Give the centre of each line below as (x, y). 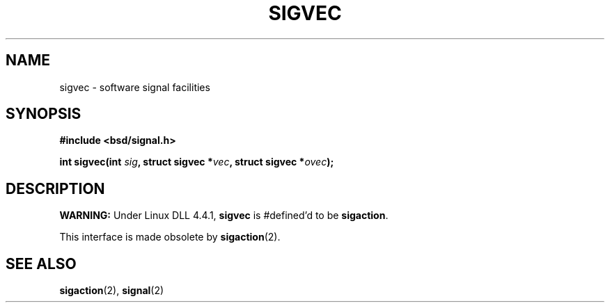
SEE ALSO (41, 264)
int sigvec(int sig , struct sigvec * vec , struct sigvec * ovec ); (197, 162)
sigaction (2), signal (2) (112, 291)
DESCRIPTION (55, 188)
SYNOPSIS (44, 114)
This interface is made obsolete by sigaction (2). (170, 237)
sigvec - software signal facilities (135, 87)
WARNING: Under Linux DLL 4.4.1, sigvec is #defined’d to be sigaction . (224, 216)
